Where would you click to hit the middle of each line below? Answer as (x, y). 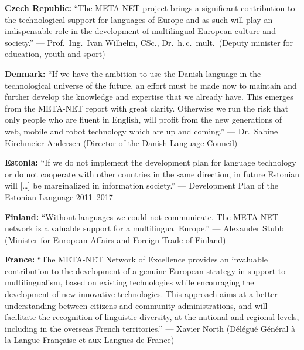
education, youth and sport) (55, 54)
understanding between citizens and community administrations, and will (136, 305)
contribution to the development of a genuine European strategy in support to (145, 270)
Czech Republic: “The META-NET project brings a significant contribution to (150, 8)
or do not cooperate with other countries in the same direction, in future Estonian (152, 174)
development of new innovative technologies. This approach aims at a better (141, 294)
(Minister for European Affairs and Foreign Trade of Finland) (115, 239)
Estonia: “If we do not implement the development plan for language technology (151, 162)
